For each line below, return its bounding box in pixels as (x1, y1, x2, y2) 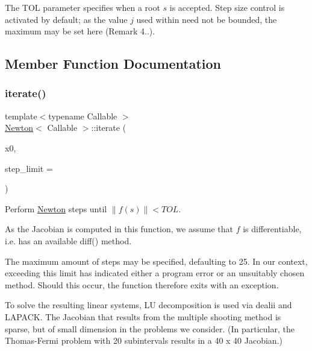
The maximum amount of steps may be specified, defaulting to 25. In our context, (5, 255, 308, 267)
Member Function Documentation (5, 54, 222, 73)
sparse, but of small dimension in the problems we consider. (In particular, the (5, 322, 295, 335)
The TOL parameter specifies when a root (5, 1, 160, 13)
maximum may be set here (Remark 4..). (5, 25, 155, 37)
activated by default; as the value (5, 13, 128, 25)
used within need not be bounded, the (136, 13, 277, 25)
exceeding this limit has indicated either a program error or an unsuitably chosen (5, 267, 305, 279)
